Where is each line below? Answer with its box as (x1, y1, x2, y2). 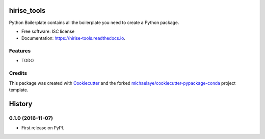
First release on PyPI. (21, 125, 65, 131)
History (9, 99, 33, 108)
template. (9, 87, 28, 93)
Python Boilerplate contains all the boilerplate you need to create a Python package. (9, 20, 179, 25)
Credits (9, 70, 27, 77)
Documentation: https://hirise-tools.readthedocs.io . (21, 35, 125, 41)
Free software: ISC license (21, 28, 75, 34)
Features (9, 47, 31, 54)
